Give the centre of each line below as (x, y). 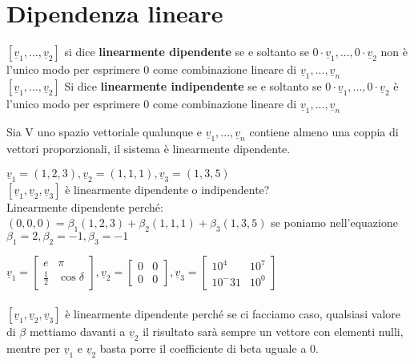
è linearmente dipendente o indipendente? (167, 189)
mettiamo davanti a (77, 331)
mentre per (33, 348)
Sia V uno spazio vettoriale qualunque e (104, 132)
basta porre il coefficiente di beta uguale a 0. (209, 348)
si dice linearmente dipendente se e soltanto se (187, 52)
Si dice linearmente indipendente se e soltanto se (193, 86)
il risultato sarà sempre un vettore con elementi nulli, (273, 331)
